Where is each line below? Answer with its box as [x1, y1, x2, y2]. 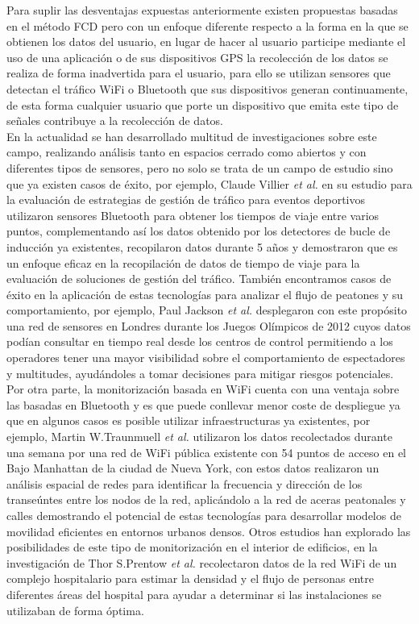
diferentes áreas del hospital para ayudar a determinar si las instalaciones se [6, 585, 382, 602]
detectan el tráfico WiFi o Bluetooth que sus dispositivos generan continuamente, [6, 80, 409, 97]
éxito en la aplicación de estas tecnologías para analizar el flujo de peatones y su [6, 285, 403, 302]
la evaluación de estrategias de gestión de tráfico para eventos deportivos [6, 191, 366, 208]
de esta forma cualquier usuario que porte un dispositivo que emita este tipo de [6, 96, 399, 113]
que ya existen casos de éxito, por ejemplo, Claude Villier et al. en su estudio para [6, 175, 413, 192]
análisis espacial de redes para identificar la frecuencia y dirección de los [6, 475, 363, 492]
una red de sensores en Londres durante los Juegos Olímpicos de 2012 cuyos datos [6, 317, 411, 334]
